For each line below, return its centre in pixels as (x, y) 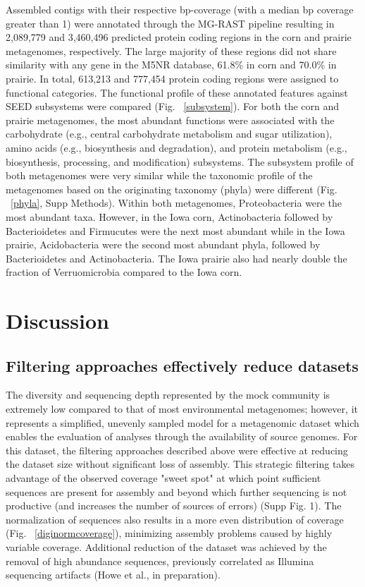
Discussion (57, 321)
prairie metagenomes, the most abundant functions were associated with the (170, 120)
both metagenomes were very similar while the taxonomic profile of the (159, 175)
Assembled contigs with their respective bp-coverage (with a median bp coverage (180, 9)
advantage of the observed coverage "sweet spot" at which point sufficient (163, 478)
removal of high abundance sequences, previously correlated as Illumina (160, 561)
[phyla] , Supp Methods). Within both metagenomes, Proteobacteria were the (176, 203)
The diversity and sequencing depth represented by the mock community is (168, 395)
